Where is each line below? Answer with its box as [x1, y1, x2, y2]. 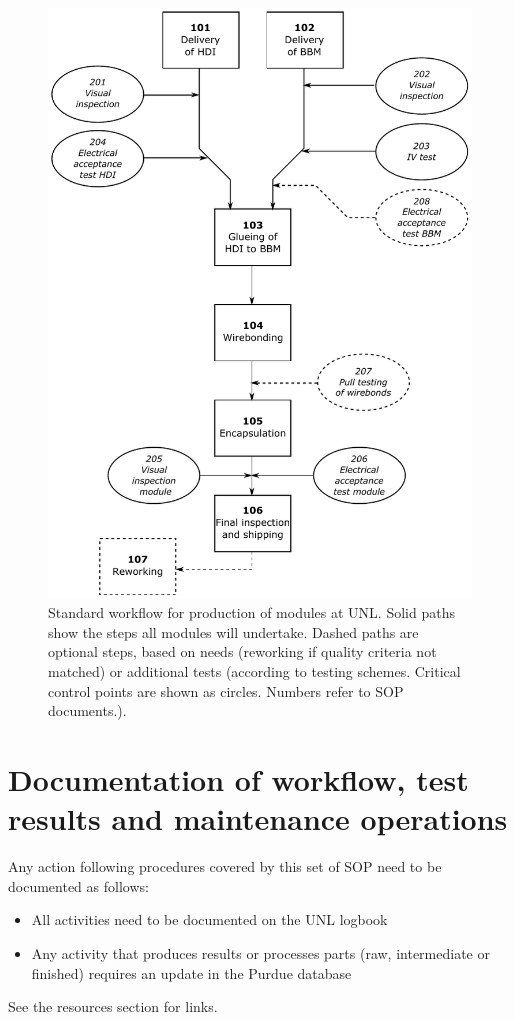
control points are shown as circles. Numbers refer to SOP [48, 680, 404, 701]
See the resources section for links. [8, 996, 218, 1017]
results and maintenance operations [8, 798, 508, 839]
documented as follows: [8, 875, 149, 896]
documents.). [48, 700, 127, 721]
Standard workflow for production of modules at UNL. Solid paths [48, 602, 455, 623]
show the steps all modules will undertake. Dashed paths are [48, 621, 419, 642]
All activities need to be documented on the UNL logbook [31, 909, 388, 930]
